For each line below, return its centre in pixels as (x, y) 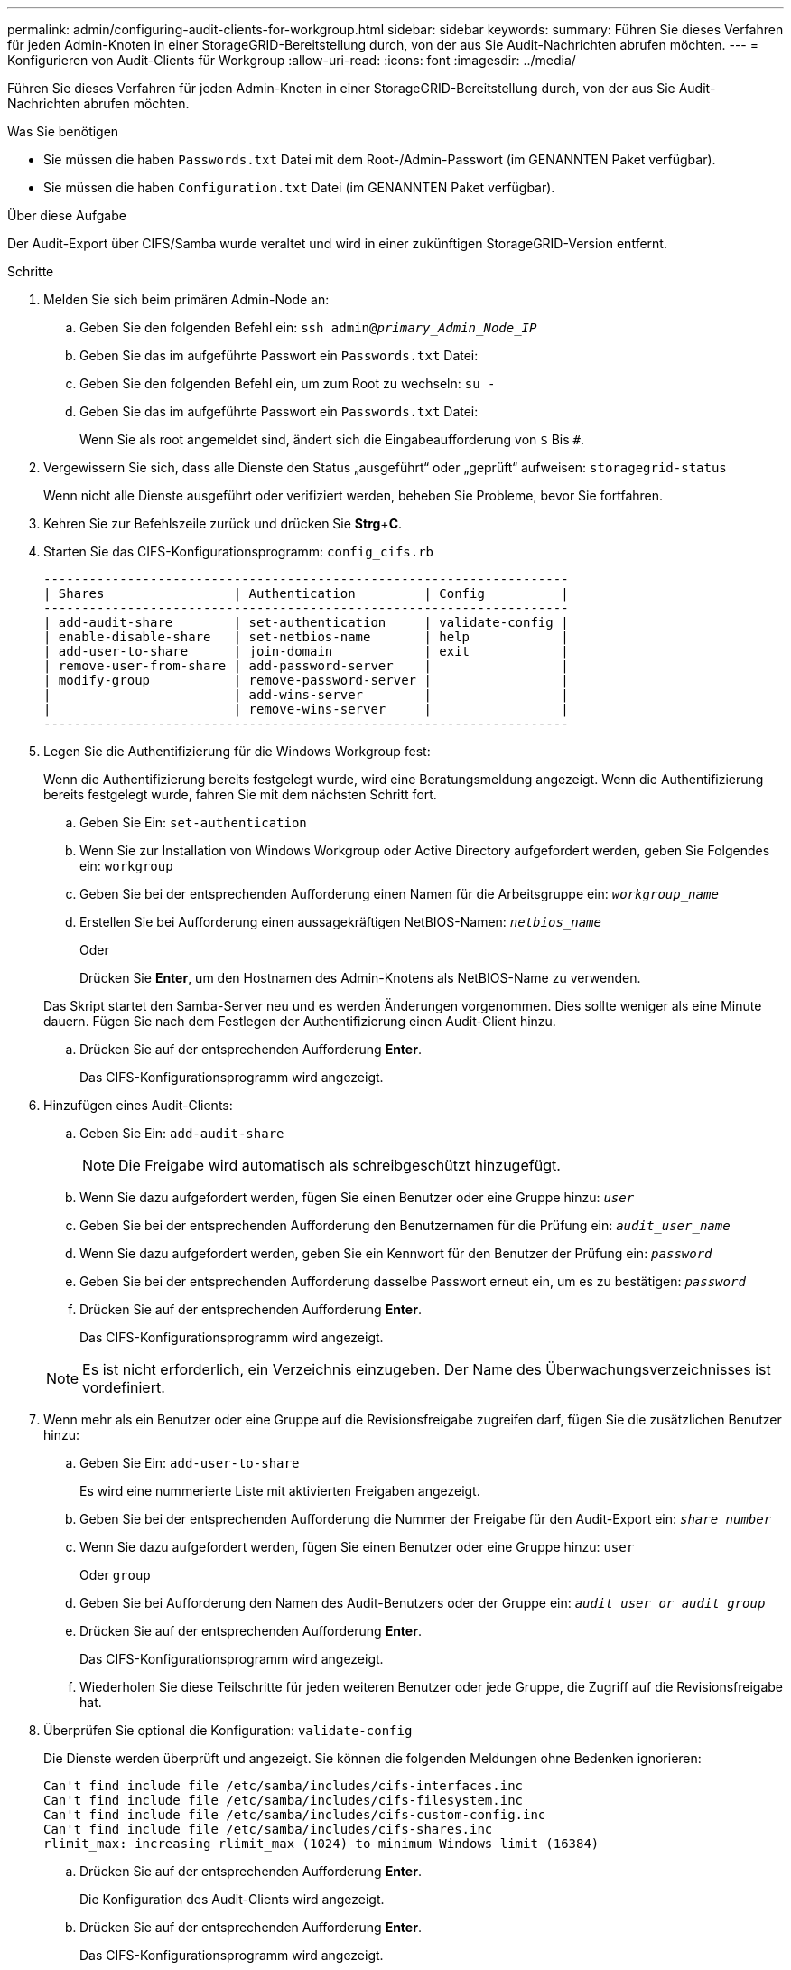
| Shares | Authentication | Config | (306, 593)
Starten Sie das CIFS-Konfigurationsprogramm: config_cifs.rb (239, 551)
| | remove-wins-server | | (306, 709)
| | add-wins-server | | (306, 695)
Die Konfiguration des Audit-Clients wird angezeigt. (232, 1899)
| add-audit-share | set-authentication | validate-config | (306, 622)
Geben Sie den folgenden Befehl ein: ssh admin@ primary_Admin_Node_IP (308, 327)
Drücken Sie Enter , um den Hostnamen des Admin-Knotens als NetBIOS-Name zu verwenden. (360, 978)
